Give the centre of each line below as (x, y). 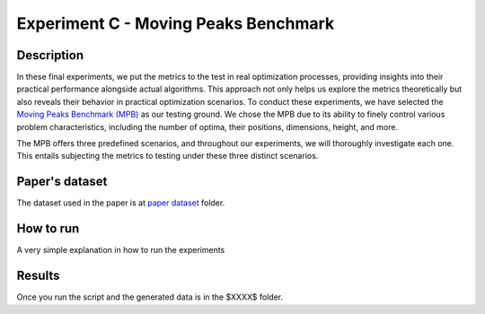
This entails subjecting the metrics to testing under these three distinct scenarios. (168, 156)
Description (50, 55)
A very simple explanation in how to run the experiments (121, 250)
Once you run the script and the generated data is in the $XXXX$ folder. (150, 297)
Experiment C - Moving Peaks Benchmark (176, 23)
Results (38, 276)
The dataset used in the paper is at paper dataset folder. (121, 203)
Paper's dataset (62, 182)
